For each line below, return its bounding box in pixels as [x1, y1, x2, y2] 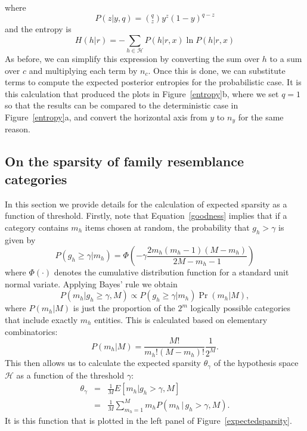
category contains [5, 221, 69, 233]
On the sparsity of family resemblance [5, 152, 244, 170]
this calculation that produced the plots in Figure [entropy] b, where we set [5, 87, 279, 100]
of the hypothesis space [213, 356, 299, 369]
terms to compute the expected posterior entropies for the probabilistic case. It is [5, 76, 302, 88]
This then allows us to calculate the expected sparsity [5, 356, 201, 369]
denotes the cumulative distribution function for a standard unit [54, 266, 289, 278]
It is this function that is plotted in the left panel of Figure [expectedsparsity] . [5, 414, 292, 427]
